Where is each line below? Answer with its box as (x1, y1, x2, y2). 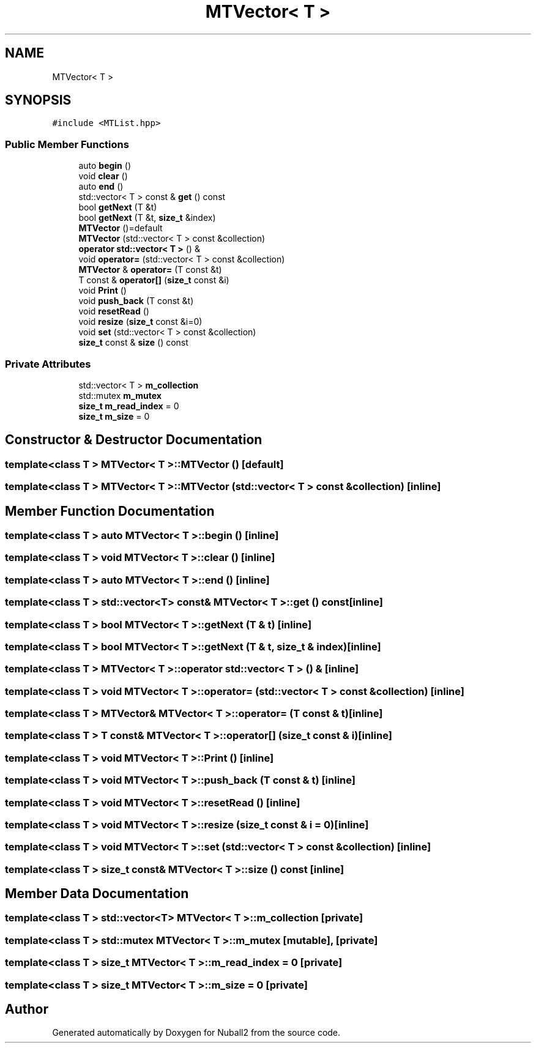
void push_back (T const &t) (78, 295, 194, 307)
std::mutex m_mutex (78, 390, 162, 401)
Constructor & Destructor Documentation (5, 432, 262, 448)
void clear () (78, 171, 128, 182)
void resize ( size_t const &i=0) (78, 316, 203, 327)
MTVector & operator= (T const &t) (78, 264, 222, 275)
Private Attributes (5, 357, 91, 370)
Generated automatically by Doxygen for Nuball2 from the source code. (52, 1027, 341, 1038)
